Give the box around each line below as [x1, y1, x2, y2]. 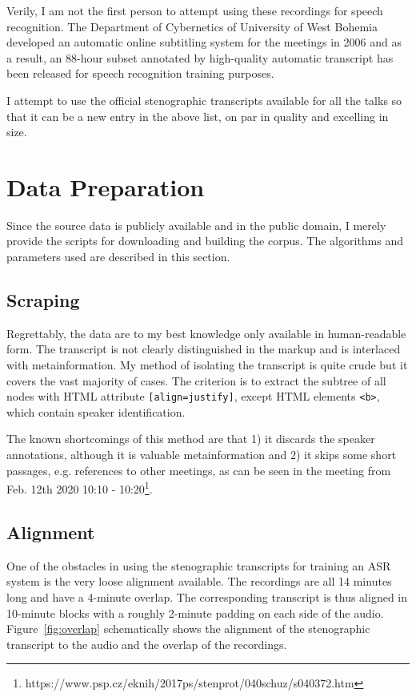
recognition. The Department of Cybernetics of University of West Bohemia [6, 18, 378, 34]
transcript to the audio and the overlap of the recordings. [6, 635, 287, 652]
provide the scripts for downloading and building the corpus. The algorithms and [6, 232, 404, 249]
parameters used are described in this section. [6, 248, 230, 265]
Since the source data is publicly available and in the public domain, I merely [6, 216, 386, 233]
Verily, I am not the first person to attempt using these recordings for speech [6, 2, 383, 18]
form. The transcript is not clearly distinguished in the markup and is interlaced [6, 340, 401, 357]
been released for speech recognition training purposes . [6, 65, 274, 82]
